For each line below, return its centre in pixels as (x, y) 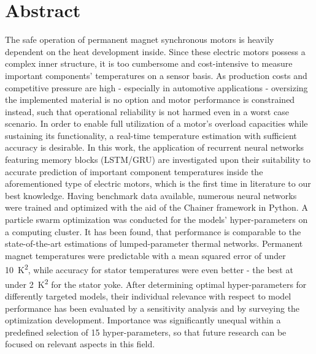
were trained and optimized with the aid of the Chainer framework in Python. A (156, 207)
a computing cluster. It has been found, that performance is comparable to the (153, 231)
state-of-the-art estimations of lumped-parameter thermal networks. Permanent (154, 243)
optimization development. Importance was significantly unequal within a (143, 320)
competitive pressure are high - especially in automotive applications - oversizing (156, 87)
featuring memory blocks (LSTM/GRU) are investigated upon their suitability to (158, 160)
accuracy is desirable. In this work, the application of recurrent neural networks (155, 147)
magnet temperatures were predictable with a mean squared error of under (145, 255)
